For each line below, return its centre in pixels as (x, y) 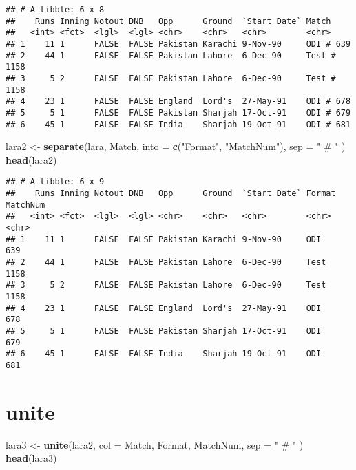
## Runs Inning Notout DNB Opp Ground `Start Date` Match (168, 21)
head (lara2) (31, 159)
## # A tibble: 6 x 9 (55, 182)
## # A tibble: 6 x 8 (55, 10)
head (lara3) (31, 458)
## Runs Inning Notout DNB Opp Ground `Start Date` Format (171, 194)
